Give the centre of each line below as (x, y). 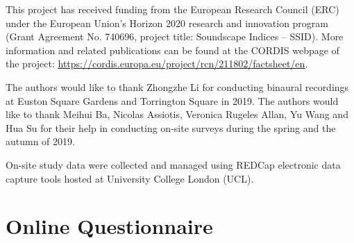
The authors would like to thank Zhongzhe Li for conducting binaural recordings (177, 86)
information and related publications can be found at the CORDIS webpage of (172, 50)
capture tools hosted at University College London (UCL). (130, 178)
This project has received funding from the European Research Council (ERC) (172, 9)
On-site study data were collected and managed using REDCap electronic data (173, 164)
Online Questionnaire (109, 226)
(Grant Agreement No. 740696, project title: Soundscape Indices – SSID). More (175, 36)
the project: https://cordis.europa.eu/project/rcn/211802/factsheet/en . (157, 64)
